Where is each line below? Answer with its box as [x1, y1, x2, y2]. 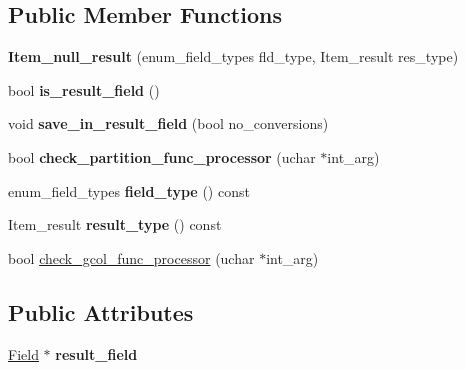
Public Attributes [8, 296, 194, 327]
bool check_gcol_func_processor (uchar [8, 247, 255, 268]
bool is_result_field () [8, 79, 160, 100]
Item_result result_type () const [8, 214, 222, 235]
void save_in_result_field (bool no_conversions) [8, 113, 329, 134]
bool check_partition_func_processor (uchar [8, 146, 316, 167]
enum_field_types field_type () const [8, 180, 250, 201]
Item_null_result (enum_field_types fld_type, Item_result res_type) [8, 46, 459, 67]
